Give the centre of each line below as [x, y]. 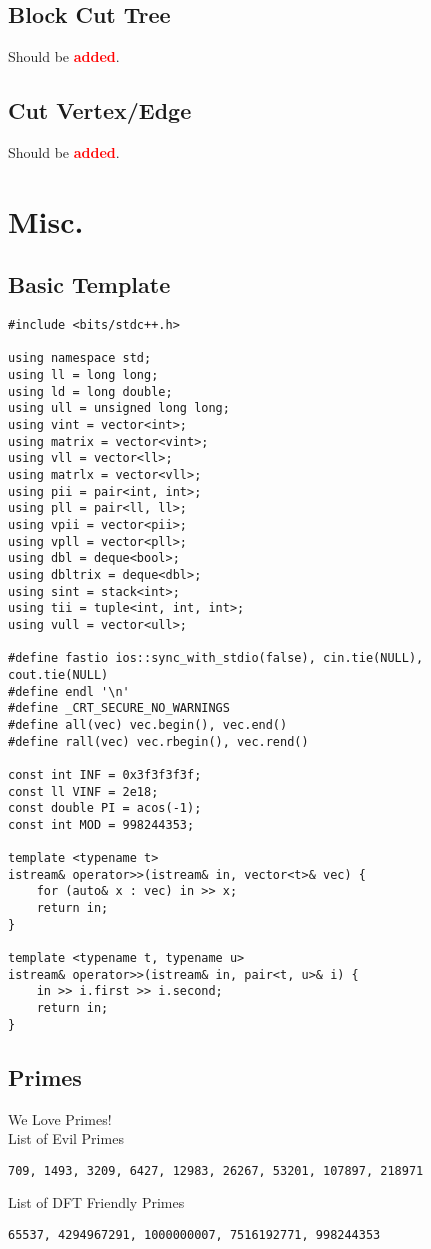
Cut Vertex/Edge [100, 110]
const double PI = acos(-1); [105, 808]
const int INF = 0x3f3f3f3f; [105, 774]
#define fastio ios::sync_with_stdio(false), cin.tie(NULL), [216, 658]
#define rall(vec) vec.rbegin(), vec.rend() [158, 741]
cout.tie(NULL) [58, 674]
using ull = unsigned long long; [119, 408]
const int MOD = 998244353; [101, 824]
